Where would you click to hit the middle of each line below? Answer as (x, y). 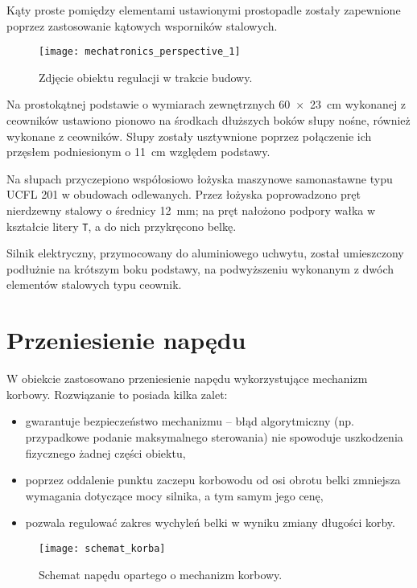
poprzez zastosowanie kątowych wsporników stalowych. (142, 25)
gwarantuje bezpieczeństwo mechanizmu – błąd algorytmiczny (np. (190, 421)
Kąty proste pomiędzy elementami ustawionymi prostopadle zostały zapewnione (204, 10)
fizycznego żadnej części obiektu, (105, 452)
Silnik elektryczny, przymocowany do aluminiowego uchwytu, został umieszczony (205, 253)
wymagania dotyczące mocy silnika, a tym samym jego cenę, (174, 495)
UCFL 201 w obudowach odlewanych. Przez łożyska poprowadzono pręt (184, 194)
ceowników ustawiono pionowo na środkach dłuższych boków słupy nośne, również (208, 120)
